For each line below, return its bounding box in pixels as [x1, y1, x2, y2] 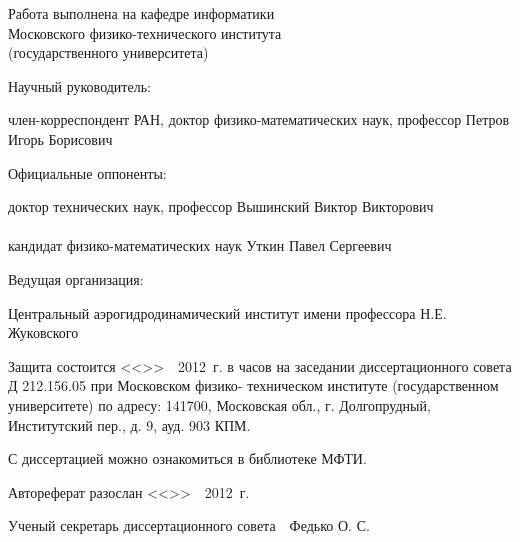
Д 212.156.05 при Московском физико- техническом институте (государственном [8, 375, 499, 396]
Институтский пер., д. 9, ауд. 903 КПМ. [8, 414, 251, 435]
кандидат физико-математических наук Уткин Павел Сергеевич [8, 235, 392, 256]
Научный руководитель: [8, 75, 151, 96]
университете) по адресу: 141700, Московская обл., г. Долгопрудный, [8, 394, 431, 415]
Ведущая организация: [8, 268, 144, 289]
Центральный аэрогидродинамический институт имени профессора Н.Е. [8, 302, 447, 323]
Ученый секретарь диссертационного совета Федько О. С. [8, 515, 370, 536]
